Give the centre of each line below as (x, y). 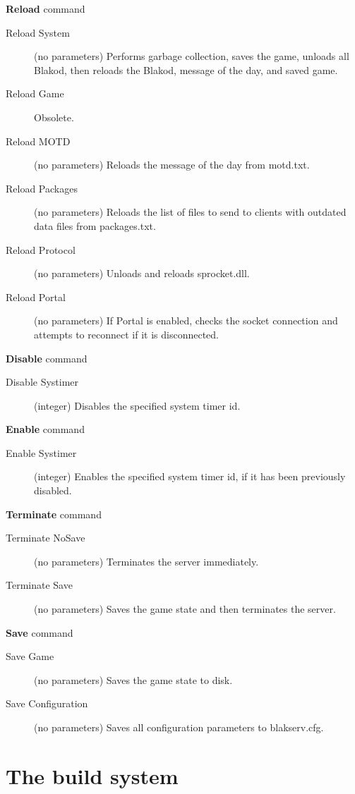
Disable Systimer (42, 382)
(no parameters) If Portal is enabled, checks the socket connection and (186, 320)
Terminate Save (39, 585)
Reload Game (35, 93)
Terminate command (54, 514)
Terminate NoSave (46, 538)
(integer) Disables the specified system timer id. (137, 405)
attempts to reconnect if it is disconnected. (126, 334)
